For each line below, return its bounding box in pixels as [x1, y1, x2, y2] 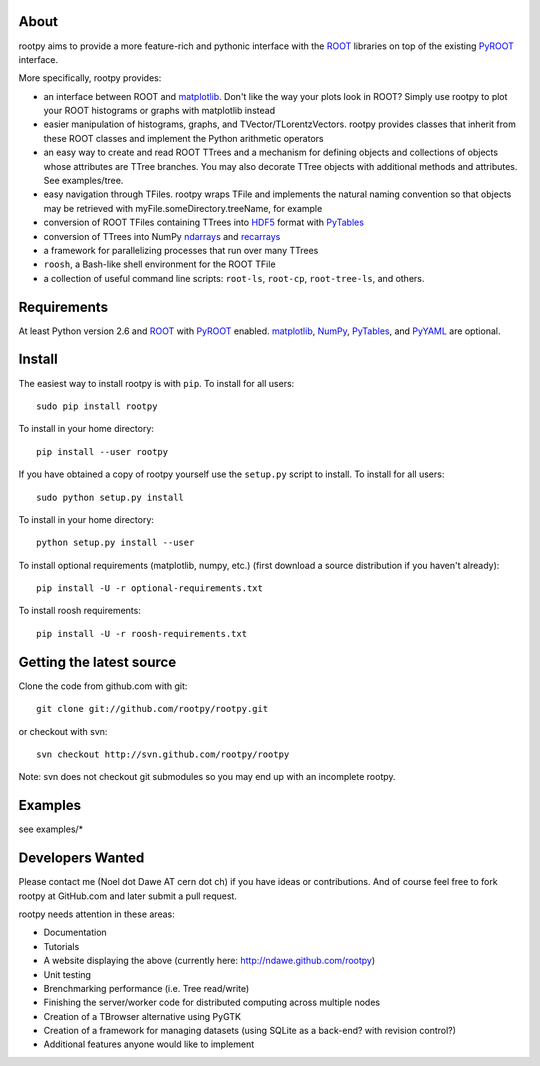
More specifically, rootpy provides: [18, 72, 162, 84]
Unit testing [43, 968, 92, 980]
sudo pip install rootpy [36, 400, 158, 412]
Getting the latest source [18, 653, 177, 670]
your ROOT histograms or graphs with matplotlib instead [43, 105, 275, 117]
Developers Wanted [18, 850, 145, 867]
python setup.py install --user [36, 537, 195, 549]
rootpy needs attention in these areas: [18, 908, 175, 920]
